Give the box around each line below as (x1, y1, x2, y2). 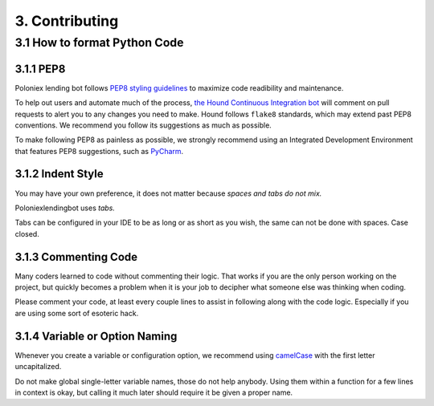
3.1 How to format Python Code (14, 35, 184, 50)
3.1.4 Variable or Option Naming (14, 329, 178, 343)
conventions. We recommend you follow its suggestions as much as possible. (14, 120, 272, 130)
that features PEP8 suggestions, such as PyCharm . (14, 146, 184, 156)
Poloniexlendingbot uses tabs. (14, 203, 116, 213)
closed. (14, 229, 39, 238)
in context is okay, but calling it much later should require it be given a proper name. (14, 388, 293, 397)
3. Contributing (14, 12, 119, 30)
